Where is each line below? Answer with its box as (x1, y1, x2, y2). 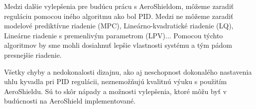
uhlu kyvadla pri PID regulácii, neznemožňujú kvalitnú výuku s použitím (4, 76, 227, 87)
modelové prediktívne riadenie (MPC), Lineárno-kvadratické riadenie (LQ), (4, 20, 234, 31)
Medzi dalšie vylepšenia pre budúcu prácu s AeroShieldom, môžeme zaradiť (4, 1, 234, 11)
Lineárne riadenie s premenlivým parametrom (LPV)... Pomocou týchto (4, 30, 223, 40)
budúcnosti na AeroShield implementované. (4, 96, 136, 106)
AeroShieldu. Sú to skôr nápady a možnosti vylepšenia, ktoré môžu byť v (4, 86, 227, 96)
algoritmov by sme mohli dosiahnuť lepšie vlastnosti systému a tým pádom (4, 40, 232, 50)
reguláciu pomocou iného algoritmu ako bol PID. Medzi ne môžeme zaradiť (4, 10, 234, 21)
